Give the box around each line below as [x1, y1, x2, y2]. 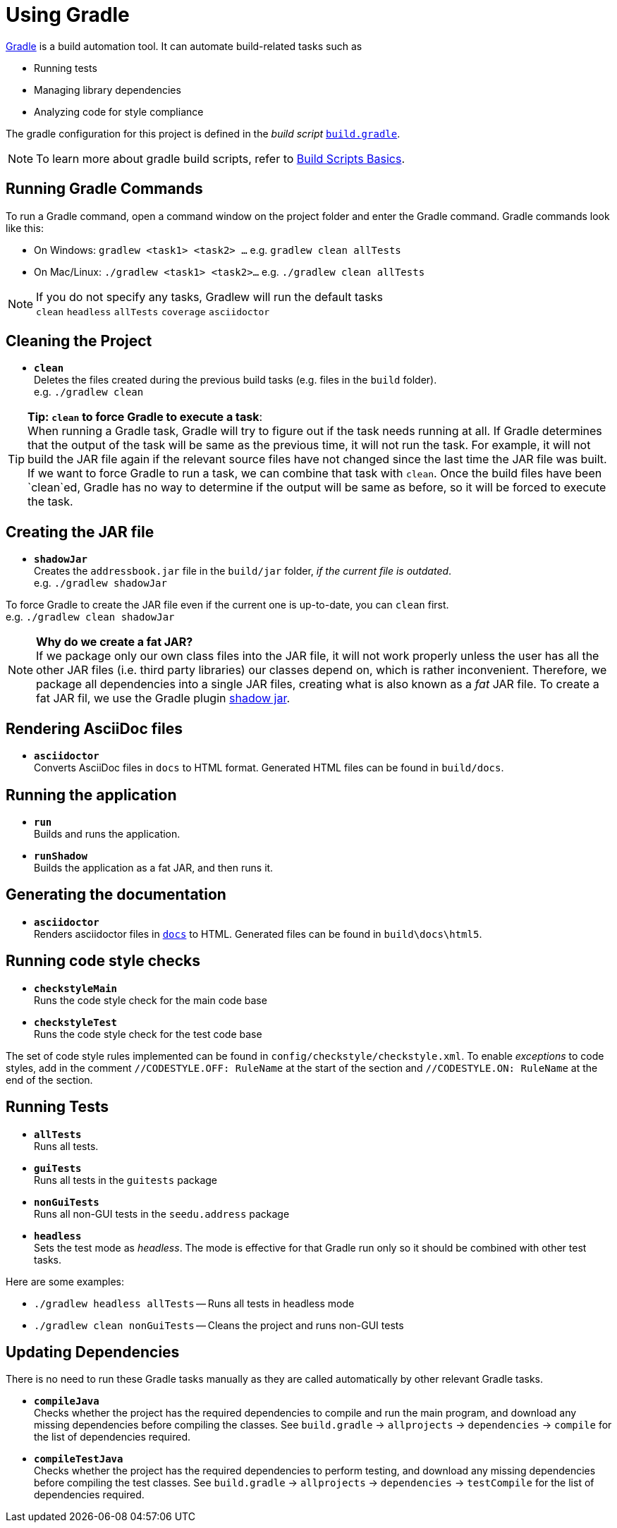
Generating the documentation [6, 886, 226, 904]
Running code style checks [6, 952, 200, 970]
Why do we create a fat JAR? [36, 635, 193, 649]
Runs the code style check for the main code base [34, 994, 267, 1006]
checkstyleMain [34, 982, 118, 994]
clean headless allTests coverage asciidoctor [36, 306, 270, 317]
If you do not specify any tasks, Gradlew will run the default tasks [36, 289, 383, 304]
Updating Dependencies [6, 1343, 180, 1361]
